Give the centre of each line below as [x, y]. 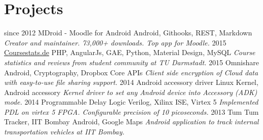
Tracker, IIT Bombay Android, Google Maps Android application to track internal [131, 122]
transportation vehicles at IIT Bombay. [64, 132]
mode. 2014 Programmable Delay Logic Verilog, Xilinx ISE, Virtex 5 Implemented [131, 102]
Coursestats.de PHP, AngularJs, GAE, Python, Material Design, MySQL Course [130, 52]
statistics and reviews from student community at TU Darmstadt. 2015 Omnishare [131, 62]
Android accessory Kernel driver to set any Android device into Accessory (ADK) [131, 92]
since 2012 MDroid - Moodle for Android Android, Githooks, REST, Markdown [128, 33]
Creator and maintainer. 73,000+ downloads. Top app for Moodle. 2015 [115, 42]
